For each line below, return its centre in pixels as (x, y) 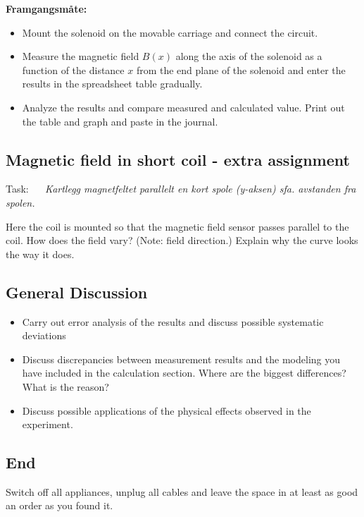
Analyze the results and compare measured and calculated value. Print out (183, 107)
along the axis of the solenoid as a (249, 56)
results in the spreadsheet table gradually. (112, 84)
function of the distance (73, 69)
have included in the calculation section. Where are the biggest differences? (184, 373)
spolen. (20, 202)
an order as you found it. (59, 505)
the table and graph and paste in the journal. (120, 121)
